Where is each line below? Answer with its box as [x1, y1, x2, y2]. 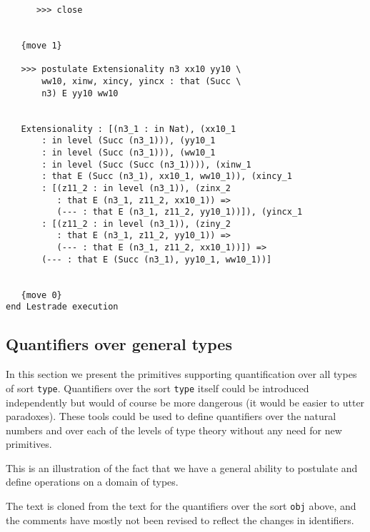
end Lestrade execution [6, 302, 119, 312]
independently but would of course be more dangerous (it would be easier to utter [6, 394, 365, 409]
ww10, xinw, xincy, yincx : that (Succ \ [41, 76, 241, 86]
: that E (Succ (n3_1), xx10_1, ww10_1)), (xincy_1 [41, 171, 292, 182]
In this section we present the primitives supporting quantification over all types [6, 367, 357, 382]
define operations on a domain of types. [6, 474, 179, 489]
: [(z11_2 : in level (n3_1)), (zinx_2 [41, 183, 231, 193]
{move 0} [21, 290, 62, 300]
